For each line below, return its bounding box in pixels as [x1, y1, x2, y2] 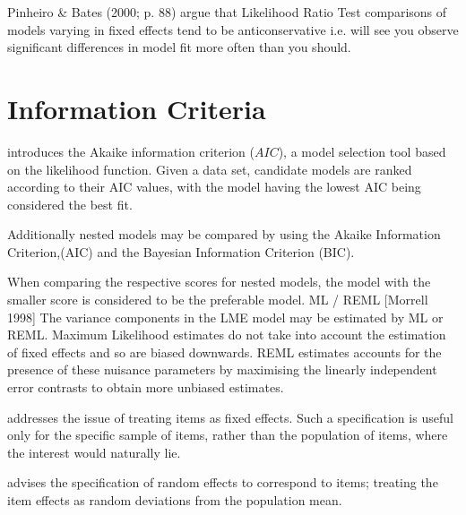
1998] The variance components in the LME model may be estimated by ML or [7, 307, 444, 326]
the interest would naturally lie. [7, 442, 181, 461]
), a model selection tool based [278, 142, 446, 160]
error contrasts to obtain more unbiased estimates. [7, 378, 284, 397]
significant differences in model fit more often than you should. [7, 38, 351, 56]
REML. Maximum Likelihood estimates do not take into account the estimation [7, 325, 446, 344]
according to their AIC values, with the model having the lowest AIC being [7, 177, 421, 196]
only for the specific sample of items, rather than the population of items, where [7, 425, 448, 444]
